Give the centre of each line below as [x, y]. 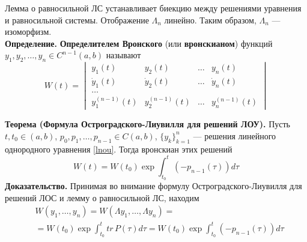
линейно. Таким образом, [210, 20]
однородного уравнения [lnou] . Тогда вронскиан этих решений [119, 149]
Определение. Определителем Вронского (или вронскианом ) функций [139, 43]
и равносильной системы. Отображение [77, 20]
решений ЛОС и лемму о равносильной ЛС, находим [102, 197]
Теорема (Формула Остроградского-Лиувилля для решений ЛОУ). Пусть [147, 124]
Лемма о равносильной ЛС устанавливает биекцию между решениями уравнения [153, 8]
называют [123, 55]
